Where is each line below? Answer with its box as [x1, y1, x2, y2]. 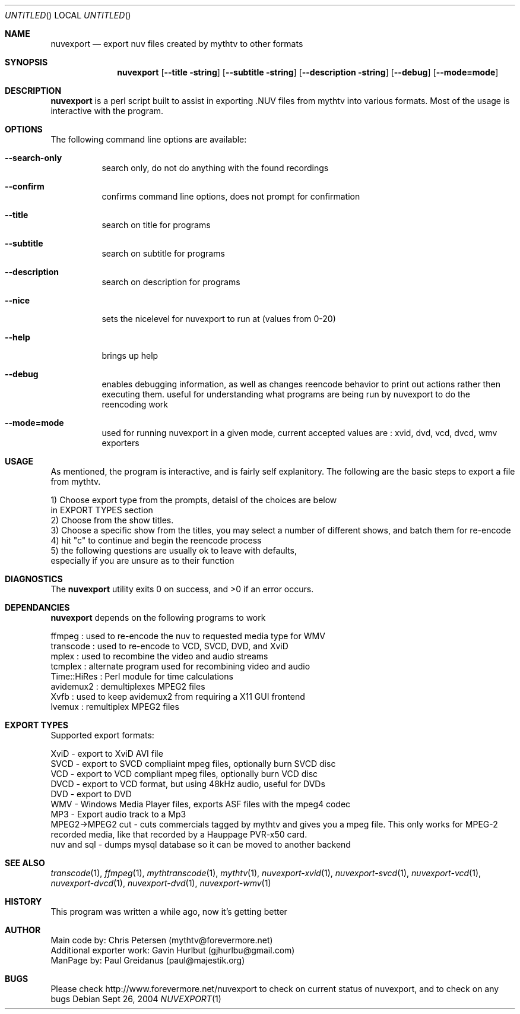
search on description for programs [102, 277, 240, 287]
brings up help [102, 350, 158, 361]
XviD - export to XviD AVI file [50, 748, 163, 759]
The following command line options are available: [50, 134, 247, 144]
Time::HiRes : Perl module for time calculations [50, 671, 233, 681]
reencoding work [102, 399, 168, 409]
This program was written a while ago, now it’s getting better [50, 906, 287, 917]
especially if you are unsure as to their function [50, 555, 234, 566]
